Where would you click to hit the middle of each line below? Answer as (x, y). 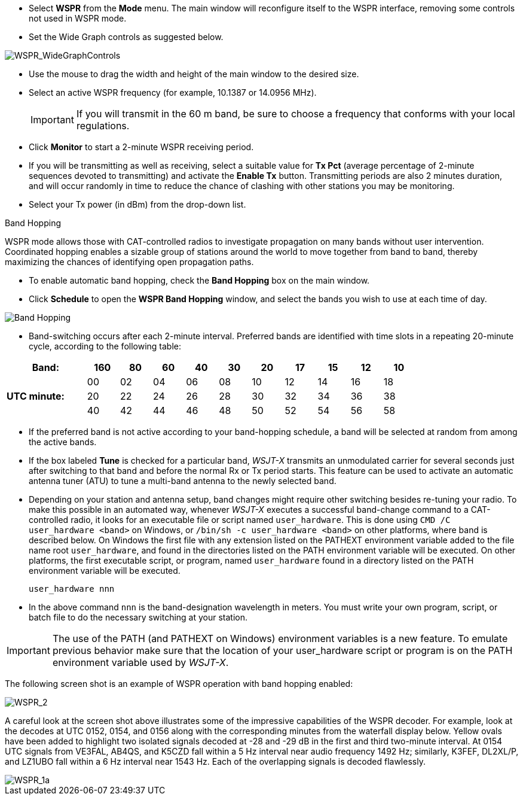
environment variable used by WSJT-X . (140, 662)
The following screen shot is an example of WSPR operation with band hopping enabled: (179, 684)
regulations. (103, 126)
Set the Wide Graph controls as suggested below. (126, 37)
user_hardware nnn (72, 589)
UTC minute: (36, 396)
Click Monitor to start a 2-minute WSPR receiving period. (141, 147)
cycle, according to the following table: (105, 346)
